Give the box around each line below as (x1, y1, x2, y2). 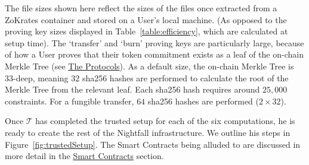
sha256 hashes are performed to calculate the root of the (82, 71, 289, 84)
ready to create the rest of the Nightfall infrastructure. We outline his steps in (5, 126, 291, 138)
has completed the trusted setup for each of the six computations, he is (35, 115, 295, 127)
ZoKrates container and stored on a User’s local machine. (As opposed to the (5, 13, 287, 26)
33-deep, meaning (5, 71, 69, 84)
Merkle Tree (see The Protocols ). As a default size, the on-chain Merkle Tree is (5, 59, 294, 72)
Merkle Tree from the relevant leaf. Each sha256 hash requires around (5, 83, 260, 96)
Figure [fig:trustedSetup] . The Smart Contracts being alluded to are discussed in (5, 138, 301, 150)
